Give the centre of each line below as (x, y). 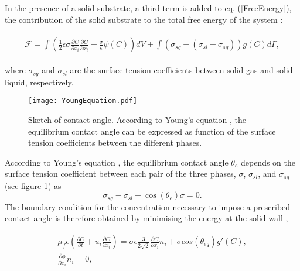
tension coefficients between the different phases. (115, 143)
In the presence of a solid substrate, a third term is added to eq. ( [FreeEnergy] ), (148, 8)
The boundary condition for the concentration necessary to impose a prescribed (148, 206)
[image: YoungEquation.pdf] (83, 101)
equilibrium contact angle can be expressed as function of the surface (152, 131)
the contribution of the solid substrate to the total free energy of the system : (144, 19)
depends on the (268, 162)
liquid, (16, 82)
